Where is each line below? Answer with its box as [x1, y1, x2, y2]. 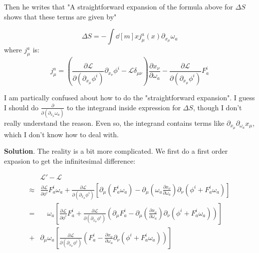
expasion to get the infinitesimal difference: [4, 155, 136, 166]
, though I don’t [193, 102, 242, 112]
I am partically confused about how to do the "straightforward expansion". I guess [4, 92, 255, 102]
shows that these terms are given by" [4, 11, 117, 21]
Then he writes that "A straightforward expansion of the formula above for [4, 1, 233, 11]
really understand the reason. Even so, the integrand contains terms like [4, 117, 225, 128]
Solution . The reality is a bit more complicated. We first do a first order [4, 146, 228, 156]
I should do [4, 102, 38, 112]
